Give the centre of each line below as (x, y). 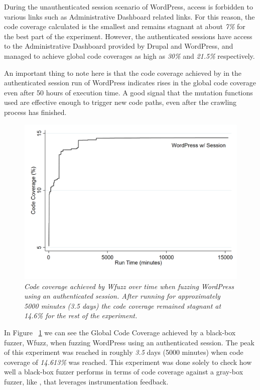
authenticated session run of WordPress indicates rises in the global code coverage (130, 83)
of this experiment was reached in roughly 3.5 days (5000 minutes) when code (124, 352)
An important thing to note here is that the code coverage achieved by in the (123, 73)
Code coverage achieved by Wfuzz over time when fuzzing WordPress (129, 286)
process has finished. (35, 112)
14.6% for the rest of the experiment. (81, 315)
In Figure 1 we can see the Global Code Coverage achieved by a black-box (120, 332)
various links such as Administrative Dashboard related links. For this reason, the (129, 16)
